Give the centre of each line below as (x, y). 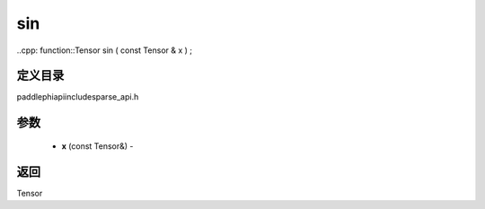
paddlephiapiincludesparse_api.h (78, 97)
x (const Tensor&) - (97, 146)
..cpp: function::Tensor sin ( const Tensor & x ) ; (105, 50)
